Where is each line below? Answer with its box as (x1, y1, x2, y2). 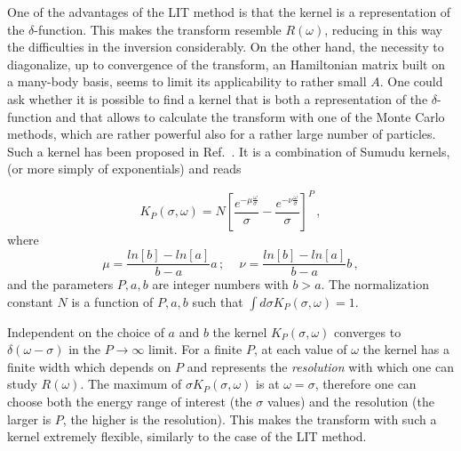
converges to (334, 322, 401, 341)
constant (7, 292, 53, 310)
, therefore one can (314, 374, 417, 393)
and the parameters (7, 275, 114, 294)
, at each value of (253, 340, 347, 358)
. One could (379, 72, 443, 91)
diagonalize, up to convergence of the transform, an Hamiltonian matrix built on (7, 54, 445, 73)
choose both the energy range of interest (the (7, 392, 252, 411)
